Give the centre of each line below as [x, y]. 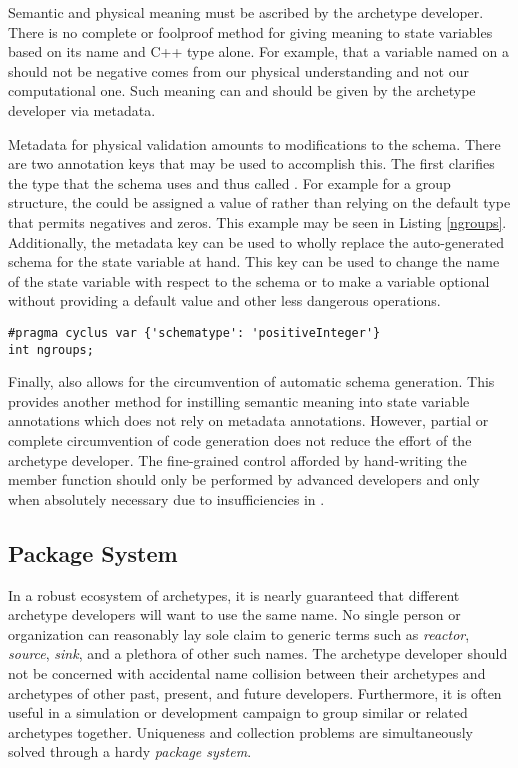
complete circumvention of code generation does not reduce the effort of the [240, 440]
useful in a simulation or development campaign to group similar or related [238, 712]
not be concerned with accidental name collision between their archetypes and [247, 672]
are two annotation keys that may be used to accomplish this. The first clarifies [251, 163]
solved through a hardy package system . [130, 751]
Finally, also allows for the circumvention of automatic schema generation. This [251, 381]
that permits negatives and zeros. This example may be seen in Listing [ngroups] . [257, 221]
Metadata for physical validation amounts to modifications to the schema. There [254, 143]
